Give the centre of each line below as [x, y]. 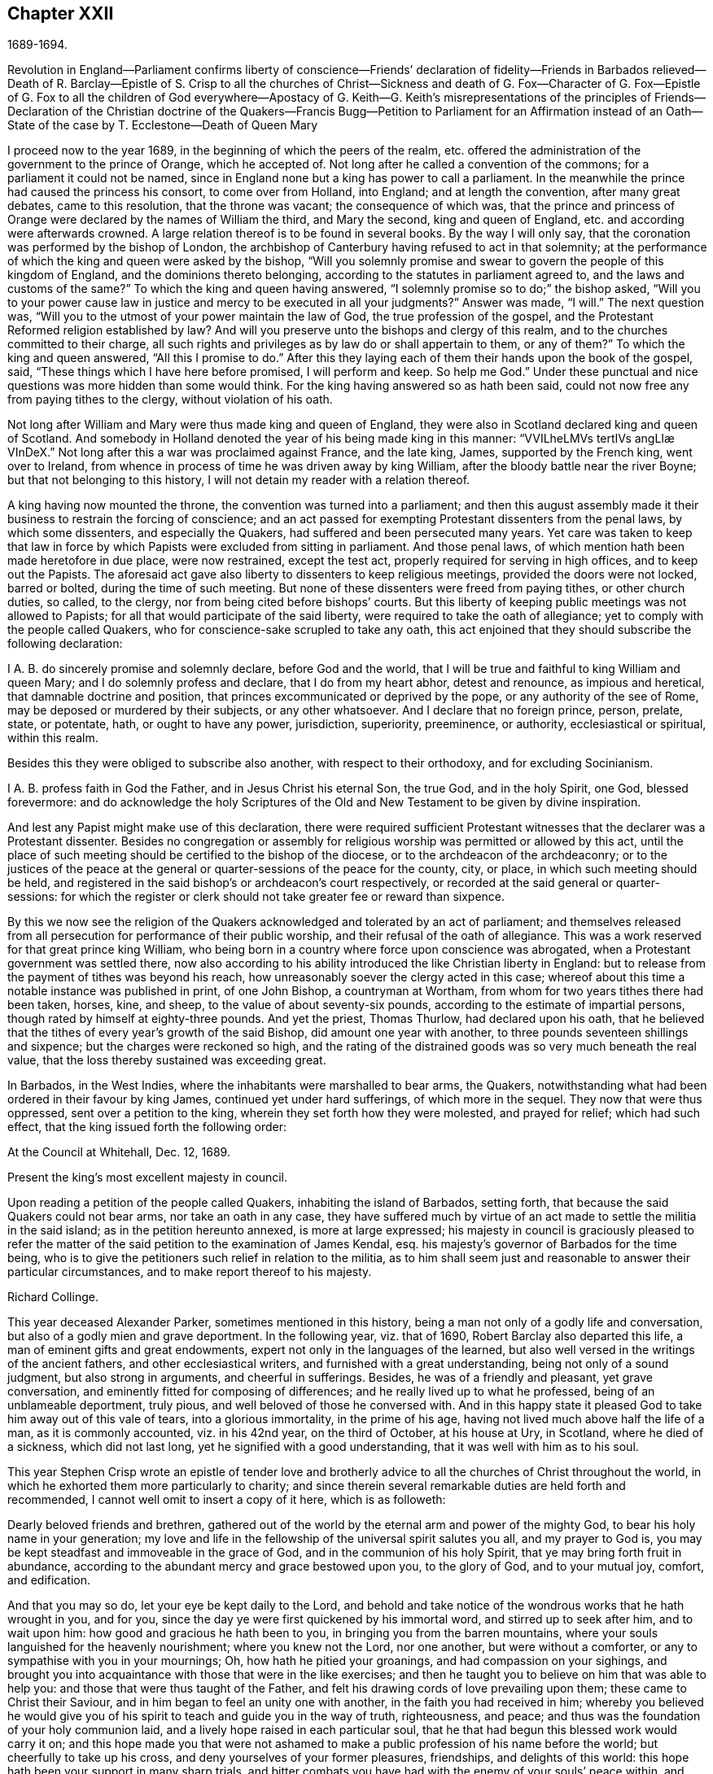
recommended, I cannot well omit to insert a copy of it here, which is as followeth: [227, 1500]
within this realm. [53, 738]
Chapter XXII [61, 13]
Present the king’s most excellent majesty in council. [147, 1178]
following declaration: [65, 644]
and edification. [49, 1580]
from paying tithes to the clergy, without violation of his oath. [170, 400]
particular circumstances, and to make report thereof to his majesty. [190, 1272]
